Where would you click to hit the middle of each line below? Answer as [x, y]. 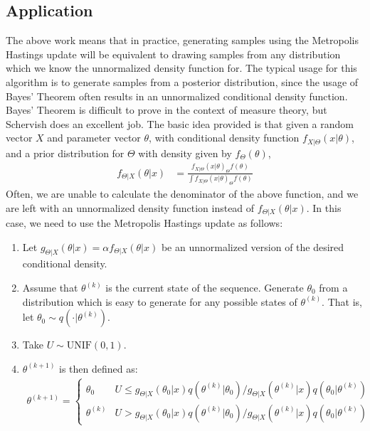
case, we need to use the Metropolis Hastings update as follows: [144, 223]
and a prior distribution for [65, 153]
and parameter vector [94, 138]
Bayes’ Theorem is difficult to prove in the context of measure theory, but [166, 110]
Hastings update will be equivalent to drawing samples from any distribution [173, 54]
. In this [324, 207]
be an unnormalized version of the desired [253, 246]
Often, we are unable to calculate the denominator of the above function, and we [182, 193]
